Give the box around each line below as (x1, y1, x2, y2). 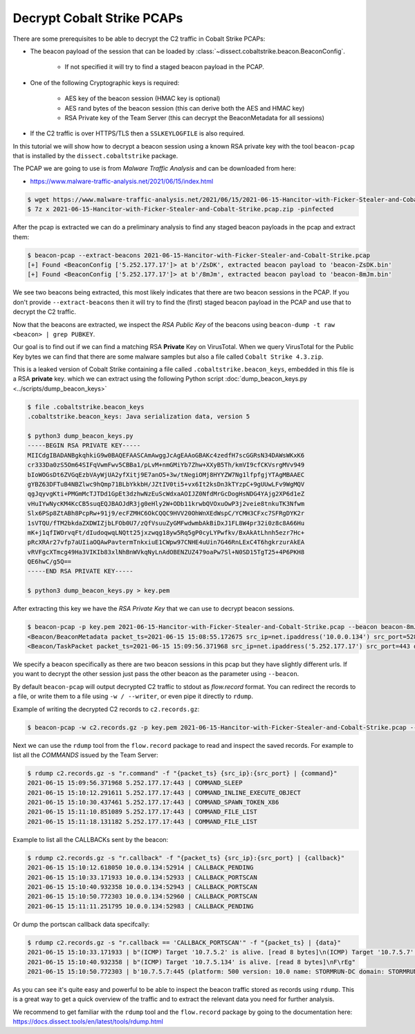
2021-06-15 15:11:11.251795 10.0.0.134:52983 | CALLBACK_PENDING (27, 902, 254, 910)
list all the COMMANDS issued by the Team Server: (12, 751, 158, 759)
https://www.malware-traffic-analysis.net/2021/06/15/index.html (30, 177, 214, 185)
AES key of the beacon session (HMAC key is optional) (64, 94, 221, 103)
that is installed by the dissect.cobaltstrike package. (12, 152, 178, 160)
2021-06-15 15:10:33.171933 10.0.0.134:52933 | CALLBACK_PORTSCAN (27, 873, 257, 881)
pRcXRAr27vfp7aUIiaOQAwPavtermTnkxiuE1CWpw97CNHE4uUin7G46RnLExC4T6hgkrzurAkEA (27, 538, 305, 546)
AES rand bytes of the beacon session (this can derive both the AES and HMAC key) (64, 104, 305, 112)
